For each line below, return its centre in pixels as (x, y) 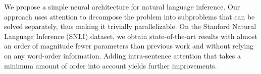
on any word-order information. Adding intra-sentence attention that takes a (122, 55)
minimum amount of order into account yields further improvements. (111, 65)
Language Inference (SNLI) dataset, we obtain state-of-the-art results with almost (131, 36)
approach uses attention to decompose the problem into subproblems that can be (129, 16)
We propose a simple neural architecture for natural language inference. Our (122, 6)
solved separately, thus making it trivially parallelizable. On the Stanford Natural (130, 26)
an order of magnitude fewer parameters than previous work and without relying (129, 46)
